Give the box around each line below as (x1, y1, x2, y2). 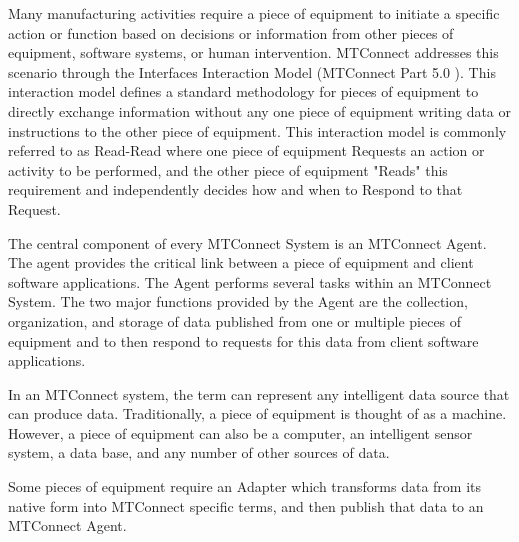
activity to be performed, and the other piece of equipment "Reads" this (8, 159, 448, 180)
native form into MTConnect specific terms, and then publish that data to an (8, 495, 484, 516)
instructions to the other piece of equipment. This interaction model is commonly (8, 120, 507, 141)
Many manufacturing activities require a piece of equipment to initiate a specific (8, 3, 500, 23)
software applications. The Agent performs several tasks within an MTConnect (8, 271, 492, 292)
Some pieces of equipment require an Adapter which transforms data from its (8, 476, 482, 497)
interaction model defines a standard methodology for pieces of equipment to (8, 81, 479, 102)
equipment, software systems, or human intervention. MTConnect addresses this (8, 42, 499, 63)
